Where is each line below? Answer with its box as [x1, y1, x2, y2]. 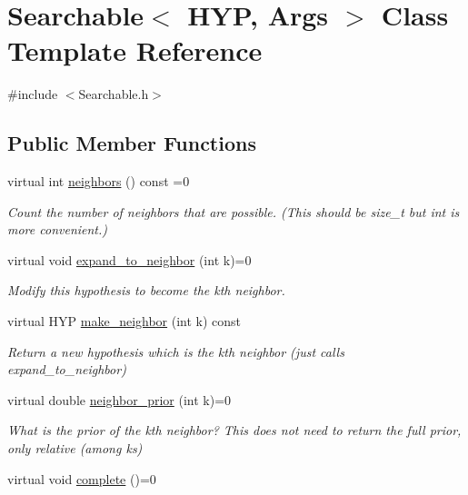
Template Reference [7, 32, 263, 69]
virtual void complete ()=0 [7, 469, 156, 488]
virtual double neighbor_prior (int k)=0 [7, 390, 232, 409]
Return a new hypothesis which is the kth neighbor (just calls [7, 342, 344, 361]
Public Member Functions [7, 129, 256, 157]
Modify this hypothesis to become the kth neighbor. [7, 281, 285, 300]
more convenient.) [7, 220, 108, 239]
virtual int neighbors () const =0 [7, 172, 190, 191]
